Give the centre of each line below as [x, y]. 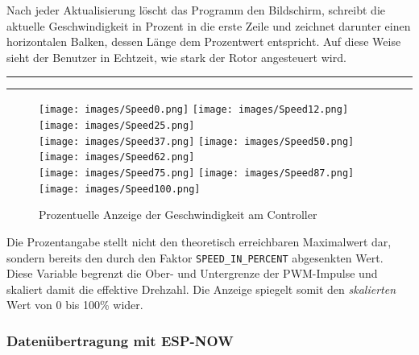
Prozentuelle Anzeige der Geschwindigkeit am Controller [178, 215]
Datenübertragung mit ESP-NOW [120, 340]
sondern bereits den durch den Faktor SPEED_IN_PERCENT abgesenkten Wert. [195, 257]
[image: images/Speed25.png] [117, 126]
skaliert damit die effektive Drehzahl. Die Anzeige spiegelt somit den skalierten [201, 289]
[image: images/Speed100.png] [120, 189]
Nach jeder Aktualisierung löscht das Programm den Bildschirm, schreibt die [196, 10]
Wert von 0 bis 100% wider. [75, 305]
